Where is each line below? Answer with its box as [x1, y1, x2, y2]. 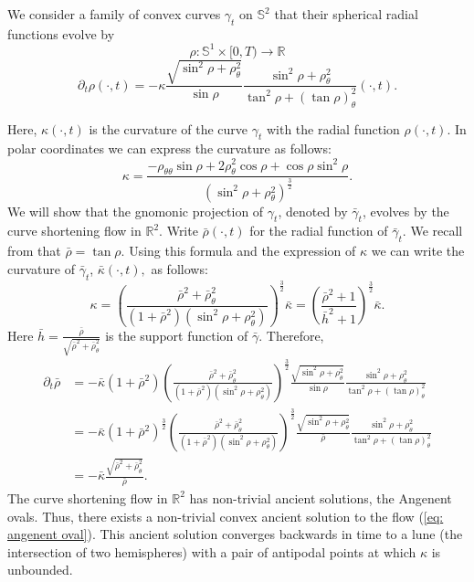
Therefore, [266, 325, 324, 344]
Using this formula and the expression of [129, 241, 356, 260]
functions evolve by [7, 24, 115, 43]
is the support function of [105, 325, 248, 344]
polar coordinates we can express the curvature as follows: [7, 139, 332, 158]
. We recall [402, 221, 463, 240]
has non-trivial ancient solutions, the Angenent [189, 488, 452, 507]
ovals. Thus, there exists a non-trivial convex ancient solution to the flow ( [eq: [7, 506, 444, 525]
